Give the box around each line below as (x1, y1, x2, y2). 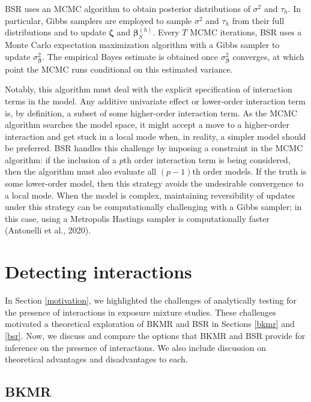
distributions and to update (5, 26, 106, 38)
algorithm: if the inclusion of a (5, 153, 117, 166)
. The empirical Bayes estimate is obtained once (42, 50, 219, 62)
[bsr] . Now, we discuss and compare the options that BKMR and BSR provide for (5, 329, 306, 341)
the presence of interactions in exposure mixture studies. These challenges (5, 305, 276, 318)
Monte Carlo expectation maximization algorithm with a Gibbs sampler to (5, 38, 280, 50)
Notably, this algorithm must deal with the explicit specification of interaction (5, 83, 292, 95)
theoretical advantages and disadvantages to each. (5, 353, 188, 365)
